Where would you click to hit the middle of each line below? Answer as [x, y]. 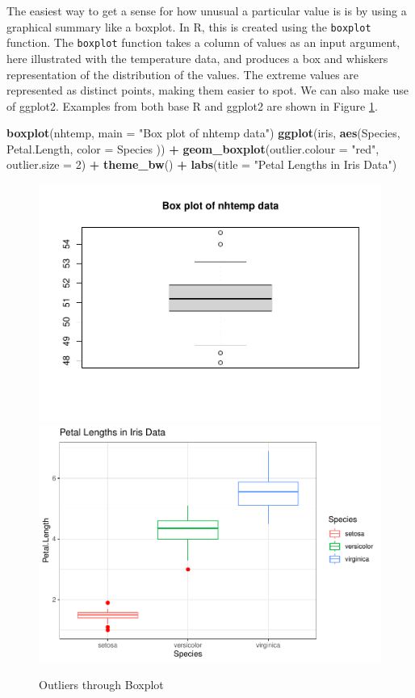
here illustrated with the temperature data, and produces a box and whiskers [197, 58]
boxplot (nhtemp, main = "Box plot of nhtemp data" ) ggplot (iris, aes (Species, [203, 133]
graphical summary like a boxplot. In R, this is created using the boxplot [189, 26]
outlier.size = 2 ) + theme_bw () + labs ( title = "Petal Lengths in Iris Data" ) [202, 164]
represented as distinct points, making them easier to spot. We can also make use [208, 90]
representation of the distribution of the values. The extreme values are [183, 74]
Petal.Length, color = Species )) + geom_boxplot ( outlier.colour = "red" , [193, 148]
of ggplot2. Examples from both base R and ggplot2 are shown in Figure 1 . [192, 105]
